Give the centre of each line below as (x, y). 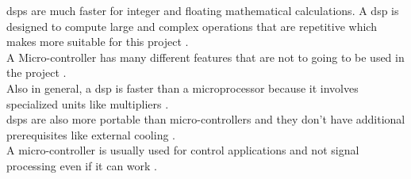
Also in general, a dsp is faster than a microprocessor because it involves (182, 88)
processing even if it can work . (82, 165)
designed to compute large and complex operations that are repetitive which (192, 26)
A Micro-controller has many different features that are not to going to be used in (205, 57)
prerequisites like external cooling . (91, 134)
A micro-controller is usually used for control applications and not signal (183, 150)
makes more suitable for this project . (98, 42)
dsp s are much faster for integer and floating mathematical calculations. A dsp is (203, 10)
